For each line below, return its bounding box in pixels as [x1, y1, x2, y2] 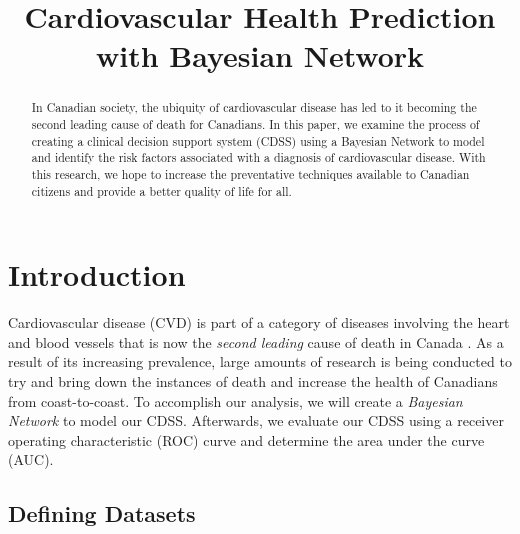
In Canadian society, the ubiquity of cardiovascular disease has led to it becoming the [31, 99, 477, 116]
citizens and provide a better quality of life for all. [31, 182, 292, 199]
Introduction [8, 254, 186, 295]
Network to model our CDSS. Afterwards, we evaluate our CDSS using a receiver [8, 410, 504, 431]
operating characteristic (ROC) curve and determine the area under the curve [8, 429, 485, 450]
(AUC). [8, 449, 54, 470]
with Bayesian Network [95, 35, 425, 76]
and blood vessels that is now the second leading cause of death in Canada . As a [8, 331, 504, 352]
